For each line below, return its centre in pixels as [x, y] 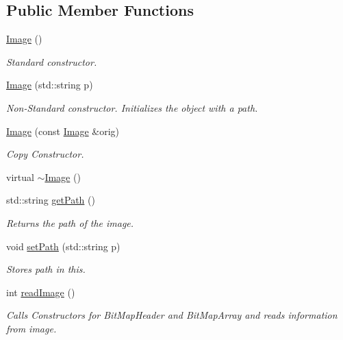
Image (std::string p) [50, 85]
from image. [31, 328]
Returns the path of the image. [70, 222]
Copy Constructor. [45, 154]
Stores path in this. [46, 269]
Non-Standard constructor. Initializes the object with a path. [132, 107]
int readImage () [41, 292]
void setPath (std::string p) [63, 246]
